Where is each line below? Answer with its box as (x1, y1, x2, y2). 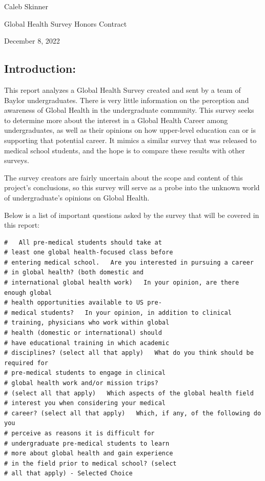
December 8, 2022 (4, 35, 60, 46)
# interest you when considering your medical (4, 399, 166, 407)
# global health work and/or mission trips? (4, 379, 158, 387)
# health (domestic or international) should (4, 329, 162, 337)
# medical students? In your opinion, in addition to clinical (4, 309, 232, 316)
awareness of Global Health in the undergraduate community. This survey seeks (4, 105, 254, 115)
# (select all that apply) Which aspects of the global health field (4, 389, 254, 397)
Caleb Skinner (4, 1, 49, 11)
